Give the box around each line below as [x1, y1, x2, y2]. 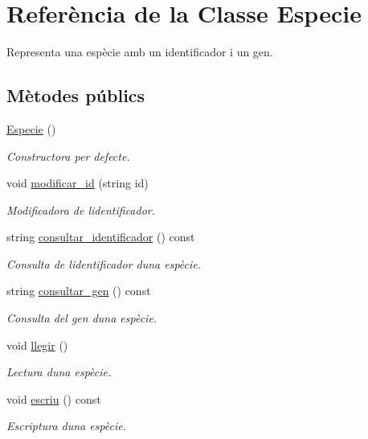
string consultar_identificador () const [6, 228, 195, 245]
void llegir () [6, 336, 68, 353]
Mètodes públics [6, 83, 145, 108]
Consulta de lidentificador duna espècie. [6, 255, 202, 272]
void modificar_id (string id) [6, 174, 149, 191]
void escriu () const [6, 390, 101, 407]
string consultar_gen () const [6, 282, 151, 299]
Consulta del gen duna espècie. [6, 310, 157, 326]
